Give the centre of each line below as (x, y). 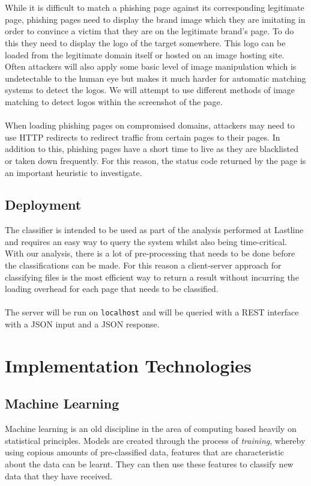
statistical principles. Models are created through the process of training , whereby (155, 440)
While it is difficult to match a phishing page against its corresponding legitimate (155, 8)
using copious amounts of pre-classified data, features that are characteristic (145, 452)
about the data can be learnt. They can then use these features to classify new (149, 464)
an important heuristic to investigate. (74, 172)
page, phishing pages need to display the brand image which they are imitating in (155, 19)
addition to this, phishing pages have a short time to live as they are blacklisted (152, 149)
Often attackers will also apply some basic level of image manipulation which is (151, 66)
